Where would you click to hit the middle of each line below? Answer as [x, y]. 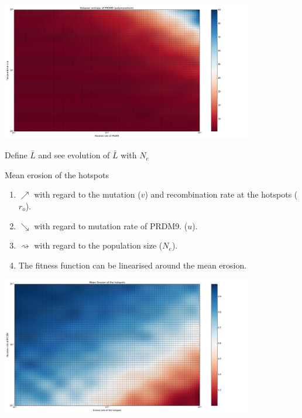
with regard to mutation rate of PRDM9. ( [111, 225]
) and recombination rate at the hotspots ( [221, 194]
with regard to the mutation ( [87, 194]
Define [16, 155]
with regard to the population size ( [98, 245]
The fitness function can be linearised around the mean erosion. [133, 265]
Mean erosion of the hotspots [57, 174]
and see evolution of [74, 155]
